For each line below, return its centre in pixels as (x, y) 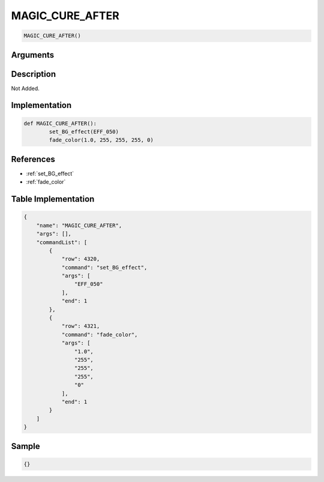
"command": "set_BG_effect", (104, 267)
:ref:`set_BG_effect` (50, 173)
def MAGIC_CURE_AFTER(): (60, 123)
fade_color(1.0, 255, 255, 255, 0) (101, 140)
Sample (25, 446)
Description (34, 74)
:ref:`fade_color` (46, 182)
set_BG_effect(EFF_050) (84, 132)
